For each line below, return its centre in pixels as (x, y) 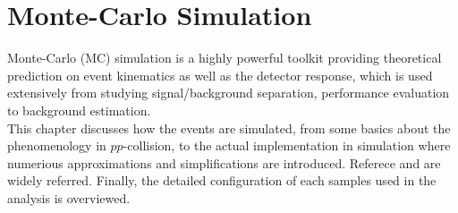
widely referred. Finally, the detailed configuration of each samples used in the (222, 180)
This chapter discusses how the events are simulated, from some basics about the (229, 128)
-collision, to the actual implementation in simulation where (287, 145)
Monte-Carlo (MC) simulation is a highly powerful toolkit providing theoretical (225, 58)
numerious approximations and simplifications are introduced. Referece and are (224, 162)
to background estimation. (79, 110)
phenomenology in (57, 145)
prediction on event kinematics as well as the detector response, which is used (220, 75)
